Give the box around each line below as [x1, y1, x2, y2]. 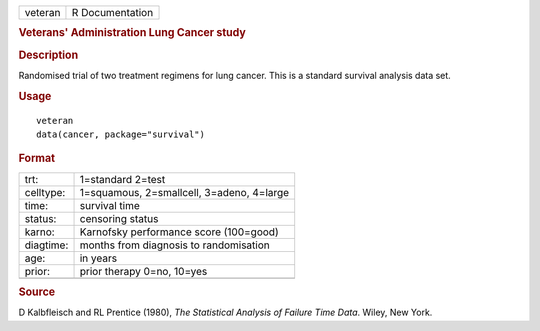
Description [18, 48, 79, 62]
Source [18, 285, 56, 299]
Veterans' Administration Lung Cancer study [18, 26, 247, 40]
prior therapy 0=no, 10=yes [79, 264, 208, 278]
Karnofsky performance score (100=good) [79, 225, 279, 239]
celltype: [24, 185, 66, 199]
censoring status [79, 211, 159, 225]
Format [18, 151, 55, 165]
